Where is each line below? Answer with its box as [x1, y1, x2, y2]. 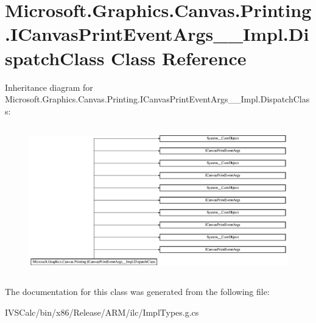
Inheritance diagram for [5, 80, 93, 93]
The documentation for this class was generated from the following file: [5, 285, 270, 297]
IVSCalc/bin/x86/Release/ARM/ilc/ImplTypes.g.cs [5, 305, 199, 318]
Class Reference [111, 45, 247, 70]
